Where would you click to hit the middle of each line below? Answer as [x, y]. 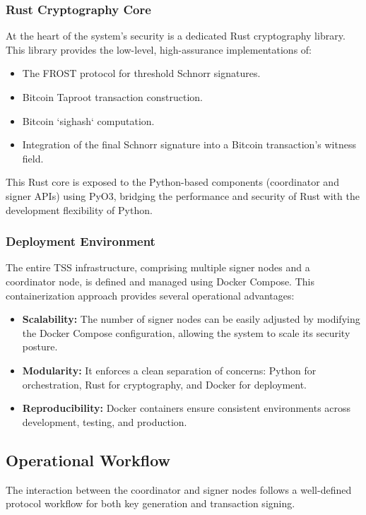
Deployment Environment [81, 241]
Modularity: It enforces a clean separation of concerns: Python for [169, 370]
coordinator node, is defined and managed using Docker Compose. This [160, 281]
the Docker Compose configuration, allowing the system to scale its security [186, 332]
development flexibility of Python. [79, 209]
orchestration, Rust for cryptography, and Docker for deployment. [164, 384]
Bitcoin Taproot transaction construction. [113, 97]
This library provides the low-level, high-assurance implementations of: [159, 49]
